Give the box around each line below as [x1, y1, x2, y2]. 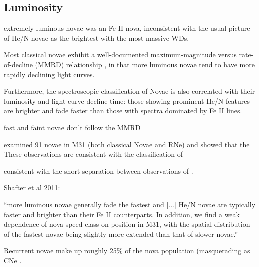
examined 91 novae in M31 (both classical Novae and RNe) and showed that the [4, 139, 250, 149]
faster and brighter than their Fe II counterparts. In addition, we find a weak [4, 209, 240, 219]
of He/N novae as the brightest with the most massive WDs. [4, 32, 189, 43]
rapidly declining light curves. [4, 69, 95, 79]
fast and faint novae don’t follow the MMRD [4, 122, 141, 132]
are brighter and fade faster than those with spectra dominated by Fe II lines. [4, 105, 242, 116]
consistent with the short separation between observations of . [4, 165, 193, 176]
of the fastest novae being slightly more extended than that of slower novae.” [4, 228, 238, 239]
